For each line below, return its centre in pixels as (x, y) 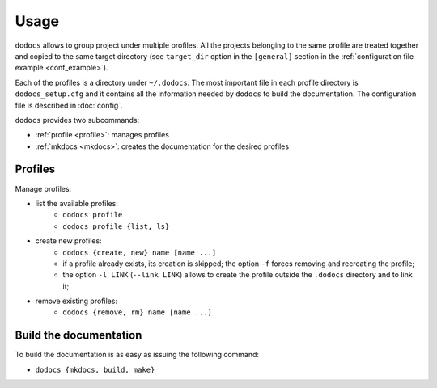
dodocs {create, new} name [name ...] (140, 252)
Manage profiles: (43, 188)
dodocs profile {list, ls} (116, 226)
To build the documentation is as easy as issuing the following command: (137, 355)
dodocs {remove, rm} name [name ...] (138, 312)
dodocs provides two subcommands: (77, 120)
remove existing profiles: (76, 301)
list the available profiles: (77, 203)
